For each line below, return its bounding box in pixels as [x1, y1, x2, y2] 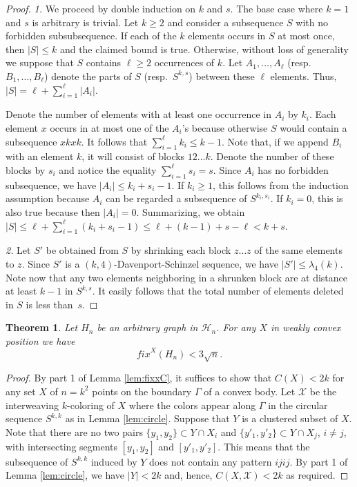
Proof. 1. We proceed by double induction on [6, 1, 196, 15]
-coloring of [67, 397, 115, 412]
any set [6, 384, 36, 398]
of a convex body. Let [204, 384, 296, 398]
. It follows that [81, 134, 148, 148]
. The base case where [230, 1, 323, 15]
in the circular [268, 397, 328, 412]
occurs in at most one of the [50, 120, 169, 135]
